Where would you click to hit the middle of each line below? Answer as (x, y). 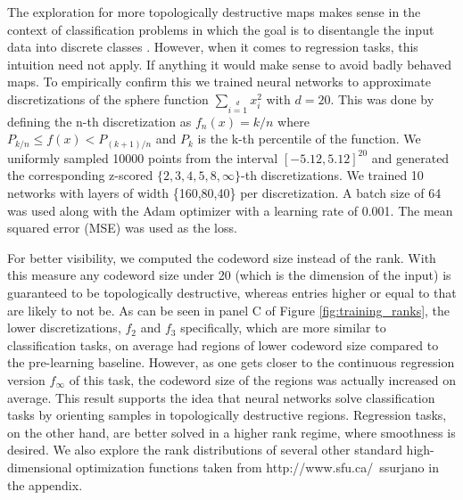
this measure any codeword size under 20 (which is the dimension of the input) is (229, 275)
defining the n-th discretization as (99, 121)
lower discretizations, (64, 328)
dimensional (40, 467)
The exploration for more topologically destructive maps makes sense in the (214, 12)
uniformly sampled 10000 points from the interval (143, 157)
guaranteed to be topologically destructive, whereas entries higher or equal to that (232, 292)
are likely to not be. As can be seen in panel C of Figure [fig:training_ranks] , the (229, 310)
